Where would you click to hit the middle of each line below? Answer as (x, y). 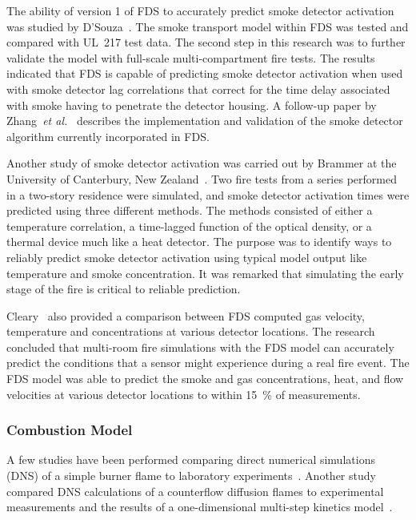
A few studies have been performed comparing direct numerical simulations (191, 460)
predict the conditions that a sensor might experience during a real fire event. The (208, 363)
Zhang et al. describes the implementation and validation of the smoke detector (205, 121)
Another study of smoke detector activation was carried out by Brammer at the (202, 163)
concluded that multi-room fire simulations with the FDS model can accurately (200, 347)
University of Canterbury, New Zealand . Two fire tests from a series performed (202, 178)
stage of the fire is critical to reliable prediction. (124, 289)
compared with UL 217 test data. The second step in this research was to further (206, 42)
